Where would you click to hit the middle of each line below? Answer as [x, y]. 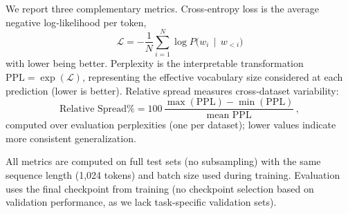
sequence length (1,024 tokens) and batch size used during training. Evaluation [173, 174]
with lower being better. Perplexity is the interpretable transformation [155, 63]
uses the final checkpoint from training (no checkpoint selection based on [160, 188]
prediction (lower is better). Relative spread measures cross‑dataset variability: [172, 90]
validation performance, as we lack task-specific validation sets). [141, 202]
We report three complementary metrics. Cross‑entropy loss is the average [162, 8]
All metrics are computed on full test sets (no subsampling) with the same [163, 161]
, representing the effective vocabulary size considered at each [212, 76]
